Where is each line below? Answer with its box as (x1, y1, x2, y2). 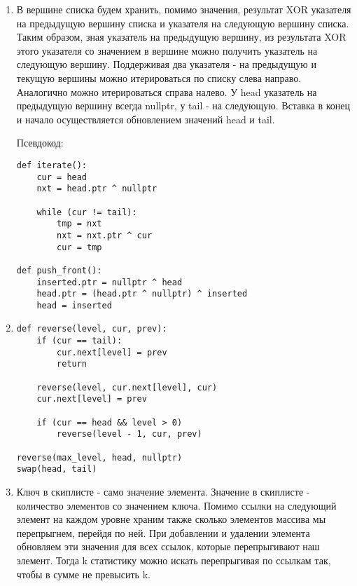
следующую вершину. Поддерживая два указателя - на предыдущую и (16, 57, 316, 71)
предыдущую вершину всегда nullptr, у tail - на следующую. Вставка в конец (16, 98, 350, 113)
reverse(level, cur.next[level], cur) (36, 382, 218, 393)
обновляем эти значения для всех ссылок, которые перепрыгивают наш (16, 539, 320, 554)
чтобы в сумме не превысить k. (16, 566, 150, 581)
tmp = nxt (57, 219, 102, 229)
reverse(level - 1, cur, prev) (57, 429, 202, 440)
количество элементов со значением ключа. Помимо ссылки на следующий (16, 498, 337, 512)
